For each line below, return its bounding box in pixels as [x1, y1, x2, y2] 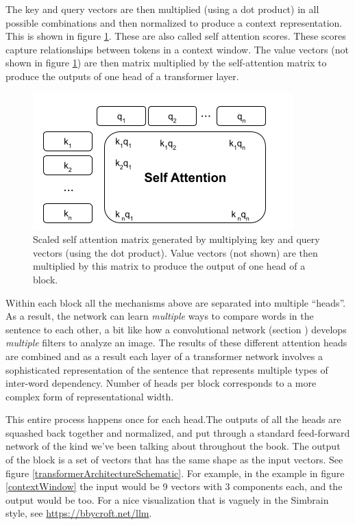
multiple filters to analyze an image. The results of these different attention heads [5, 335, 347, 350]
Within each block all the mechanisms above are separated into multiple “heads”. [5, 295, 346, 309]
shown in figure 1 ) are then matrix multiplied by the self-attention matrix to [5, 55, 327, 70]
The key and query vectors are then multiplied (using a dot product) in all [5, 2, 319, 16]
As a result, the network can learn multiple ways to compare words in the [5, 309, 314, 323]
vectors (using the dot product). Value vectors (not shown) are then [33, 245, 318, 259]
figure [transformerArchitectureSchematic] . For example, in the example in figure [5, 465, 345, 480]
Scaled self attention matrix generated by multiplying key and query [33, 232, 320, 246]
